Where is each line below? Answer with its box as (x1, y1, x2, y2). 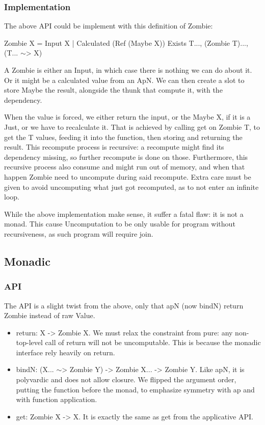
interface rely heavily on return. (16, 347, 115, 357)
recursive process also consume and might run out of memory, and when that (4, 161, 245, 172)
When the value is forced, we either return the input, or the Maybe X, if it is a (4, 111, 251, 122)
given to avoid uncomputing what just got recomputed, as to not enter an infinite (4, 181, 259, 192)
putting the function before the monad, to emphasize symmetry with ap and (16, 384, 255, 394)
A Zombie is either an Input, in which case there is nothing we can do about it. (4, 65, 252, 75)
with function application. (16, 394, 97, 405)
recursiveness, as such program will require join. (4, 228, 153, 239)
